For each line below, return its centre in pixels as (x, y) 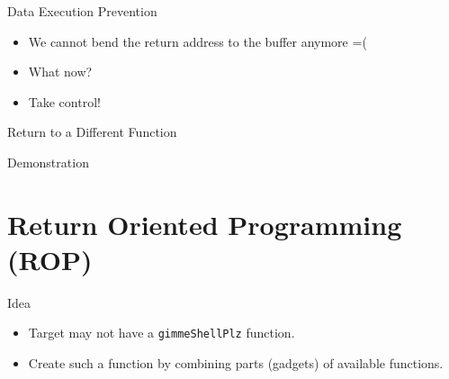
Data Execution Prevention (82, 11)
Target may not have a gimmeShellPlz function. (162, 333)
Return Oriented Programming (205, 224)
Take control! (64, 101)
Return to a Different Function (92, 132)
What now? (60, 72)
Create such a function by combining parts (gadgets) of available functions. (236, 363)
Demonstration (48, 162)
